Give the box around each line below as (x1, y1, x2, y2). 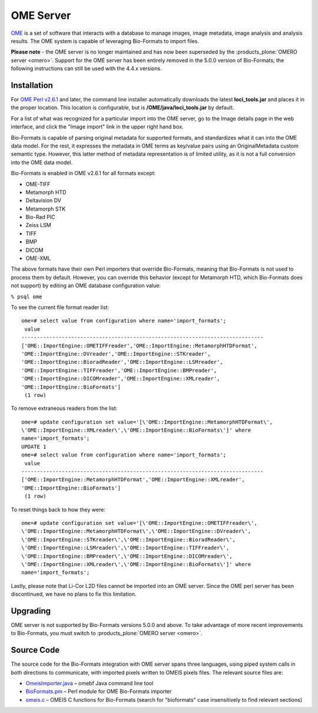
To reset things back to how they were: (11, 506, 105, 513)
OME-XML (25, 255, 51, 262)
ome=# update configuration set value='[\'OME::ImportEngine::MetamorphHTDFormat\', (21, 419, 273, 425)
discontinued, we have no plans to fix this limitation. (11, 590, 137, 598)
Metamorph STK (25, 205, 66, 212)
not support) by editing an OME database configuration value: (11, 282, 161, 289)
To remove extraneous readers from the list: (11, 405, 118, 412)
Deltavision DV (25, 197, 62, 204)
